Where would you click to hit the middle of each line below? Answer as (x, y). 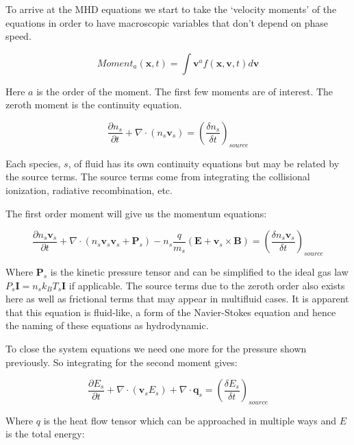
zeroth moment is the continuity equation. (94, 105)
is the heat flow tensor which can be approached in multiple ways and (190, 420)
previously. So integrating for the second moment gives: (122, 362)
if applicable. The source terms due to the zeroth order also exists (207, 285)
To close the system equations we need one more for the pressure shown (156, 348)
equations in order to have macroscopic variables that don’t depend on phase (167, 22)
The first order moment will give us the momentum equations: (136, 213)
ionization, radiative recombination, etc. (89, 190)
